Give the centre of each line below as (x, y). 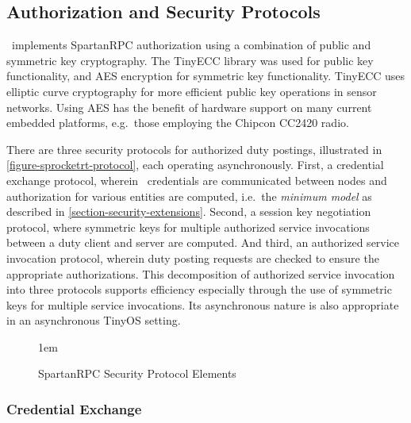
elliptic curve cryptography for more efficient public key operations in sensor (192, 91)
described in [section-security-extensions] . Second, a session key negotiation (189, 211)
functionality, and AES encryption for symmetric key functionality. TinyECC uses (206, 76)
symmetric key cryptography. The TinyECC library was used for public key (190, 60)
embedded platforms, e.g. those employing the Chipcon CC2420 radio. (178, 123)
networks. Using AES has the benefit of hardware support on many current (189, 107)
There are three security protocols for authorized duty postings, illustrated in (194, 149)
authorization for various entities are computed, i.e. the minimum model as (189, 196)
